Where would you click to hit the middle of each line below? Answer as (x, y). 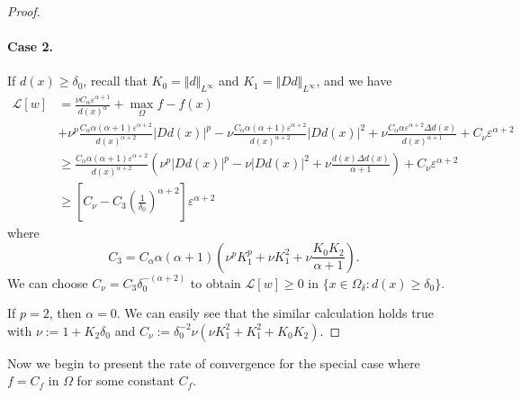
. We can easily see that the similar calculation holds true (275, 313)
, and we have (354, 81)
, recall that (115, 81)
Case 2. (31, 46)
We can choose (48, 282)
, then (65, 313)
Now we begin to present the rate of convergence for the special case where (214, 362)
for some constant (126, 380)
